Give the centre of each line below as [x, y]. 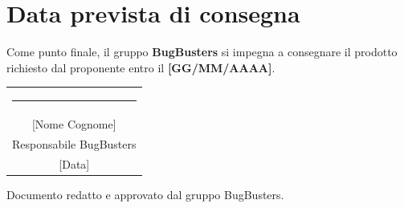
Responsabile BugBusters [74, 144]
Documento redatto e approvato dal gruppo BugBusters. [145, 195]
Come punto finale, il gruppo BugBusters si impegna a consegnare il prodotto [202, 52]
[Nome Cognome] [74, 124]
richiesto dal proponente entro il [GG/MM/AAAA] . [141, 67]
